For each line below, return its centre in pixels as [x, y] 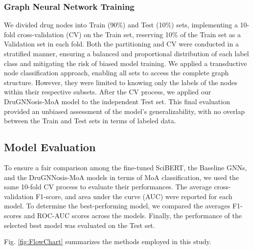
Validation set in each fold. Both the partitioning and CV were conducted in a [121, 44]
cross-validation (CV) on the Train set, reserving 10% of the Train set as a [129, 34]
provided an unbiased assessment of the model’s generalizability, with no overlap [125, 111]
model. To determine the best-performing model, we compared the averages [117, 206]
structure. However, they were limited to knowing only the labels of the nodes [121, 82]
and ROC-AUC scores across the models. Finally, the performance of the [133, 215]
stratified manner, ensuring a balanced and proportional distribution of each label [126, 53]
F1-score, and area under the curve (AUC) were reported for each [134, 196]
